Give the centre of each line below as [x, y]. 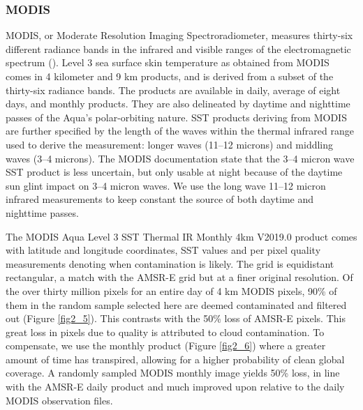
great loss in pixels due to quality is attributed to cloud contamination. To [165, 332]
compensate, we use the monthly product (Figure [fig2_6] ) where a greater [166, 346]
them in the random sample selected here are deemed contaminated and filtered [176, 304]
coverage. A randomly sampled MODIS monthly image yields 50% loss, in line [173, 373]
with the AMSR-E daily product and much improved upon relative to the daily [175, 387]
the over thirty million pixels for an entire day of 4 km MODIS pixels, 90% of [171, 290]
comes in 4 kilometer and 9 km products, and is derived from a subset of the [170, 76]
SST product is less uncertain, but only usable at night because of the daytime [174, 172]
